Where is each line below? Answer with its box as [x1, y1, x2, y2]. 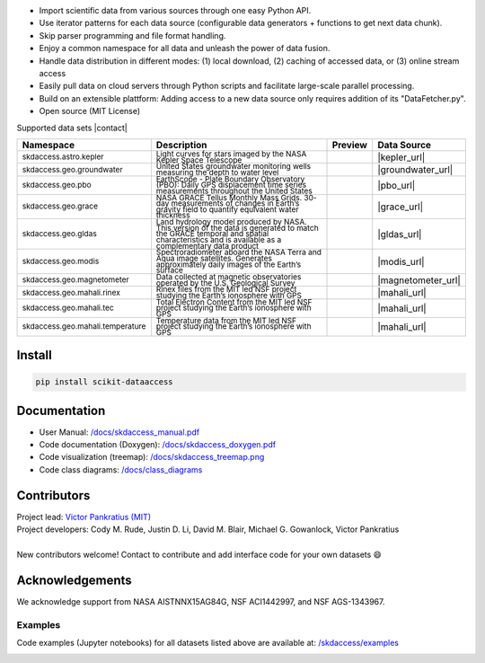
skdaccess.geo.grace [22, 201, 99, 211]
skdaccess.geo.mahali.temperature [22, 322, 146, 331]
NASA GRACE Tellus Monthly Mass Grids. [155, 192, 303, 202]
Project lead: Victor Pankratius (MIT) [16, 511, 152, 522]
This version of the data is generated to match [155, 223, 319, 233]
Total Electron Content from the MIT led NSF [155, 296, 313, 307]
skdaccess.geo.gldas [22, 229, 98, 239]
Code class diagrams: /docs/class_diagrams [39, 464, 203, 475]
